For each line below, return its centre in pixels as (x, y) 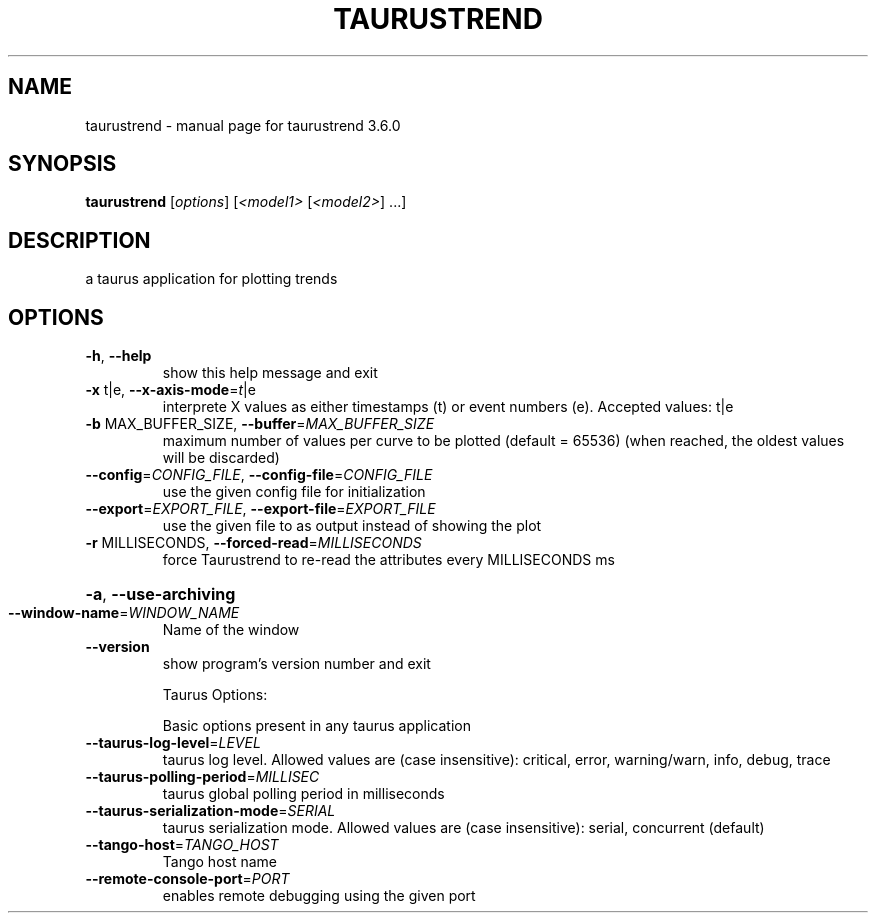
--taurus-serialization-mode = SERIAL (210, 811)
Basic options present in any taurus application (316, 726)
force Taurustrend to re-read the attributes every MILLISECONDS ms (388, 560)
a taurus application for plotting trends (211, 279)
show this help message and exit (270, 373)
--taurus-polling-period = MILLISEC (202, 777)
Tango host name (219, 862)
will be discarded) (221, 458)
